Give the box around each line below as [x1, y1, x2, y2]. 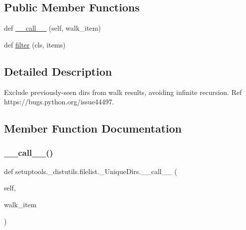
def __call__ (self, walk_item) [4, 23, 101, 33]
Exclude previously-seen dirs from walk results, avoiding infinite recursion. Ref [4, 87, 242, 97]
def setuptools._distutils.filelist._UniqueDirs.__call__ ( [4, 166, 177, 176]
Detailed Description [4, 63, 112, 79]
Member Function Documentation [4, 121, 182, 136]
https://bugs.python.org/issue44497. [4, 96, 114, 107]
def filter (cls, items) [4, 39, 66, 49]
